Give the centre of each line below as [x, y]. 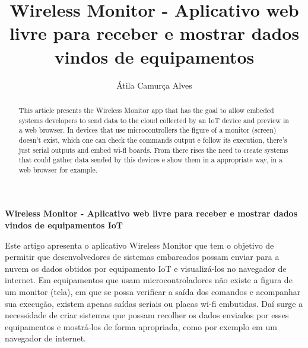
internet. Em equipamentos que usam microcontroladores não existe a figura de [149, 280]
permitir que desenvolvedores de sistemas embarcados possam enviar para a [142, 257]
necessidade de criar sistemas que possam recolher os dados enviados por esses [147, 315]
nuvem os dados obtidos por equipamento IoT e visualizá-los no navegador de [146, 268]
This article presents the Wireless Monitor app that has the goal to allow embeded [146, 110]
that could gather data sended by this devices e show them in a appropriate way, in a [151, 160]
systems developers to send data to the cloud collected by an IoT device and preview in [154, 120]
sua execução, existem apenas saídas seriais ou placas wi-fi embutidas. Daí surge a [154, 303]
